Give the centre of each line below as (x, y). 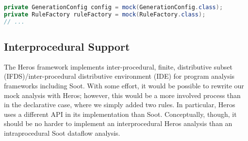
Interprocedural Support (67, 47)
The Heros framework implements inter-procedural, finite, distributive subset (118, 66)
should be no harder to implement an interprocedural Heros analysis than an (118, 123)
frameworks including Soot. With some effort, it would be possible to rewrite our (124, 86)
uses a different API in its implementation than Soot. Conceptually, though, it (120, 114)
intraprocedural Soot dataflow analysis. (62, 133)
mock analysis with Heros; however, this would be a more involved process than (122, 95)
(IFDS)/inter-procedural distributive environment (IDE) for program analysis (119, 76)
